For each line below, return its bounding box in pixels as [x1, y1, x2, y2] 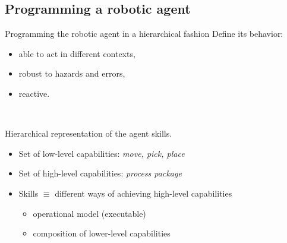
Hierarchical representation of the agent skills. [5, 127, 172, 140]
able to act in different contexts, [18, 47, 135, 59]
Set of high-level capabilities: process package [18, 167, 182, 179]
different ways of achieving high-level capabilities [55, 187, 232, 199]
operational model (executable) [33, 207, 146, 219]
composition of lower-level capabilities [33, 227, 171, 239]
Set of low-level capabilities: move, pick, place [18, 147, 185, 159]
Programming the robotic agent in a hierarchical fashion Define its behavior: [5, 27, 283, 40]
